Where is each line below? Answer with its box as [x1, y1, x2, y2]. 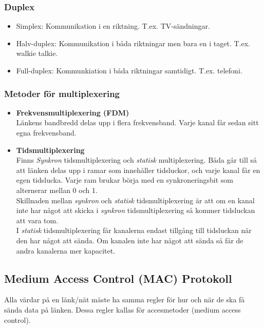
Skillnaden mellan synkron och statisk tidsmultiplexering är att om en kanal [16, 195, 255, 205]
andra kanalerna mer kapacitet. [16, 245, 116, 256]
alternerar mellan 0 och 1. [16, 184, 98, 195]
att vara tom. [16, 215, 59, 225]
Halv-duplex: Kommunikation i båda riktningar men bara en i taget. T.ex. [16, 37, 250, 48]
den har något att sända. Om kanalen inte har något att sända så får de [16, 235, 243, 245]
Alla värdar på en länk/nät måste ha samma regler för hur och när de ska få [4, 294, 245, 305]
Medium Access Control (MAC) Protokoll [4, 270, 232, 286]
